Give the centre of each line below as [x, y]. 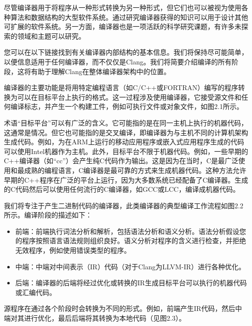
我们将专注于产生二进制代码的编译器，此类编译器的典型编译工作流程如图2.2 [124, 205]
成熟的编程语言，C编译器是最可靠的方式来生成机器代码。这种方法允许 [135, 170]
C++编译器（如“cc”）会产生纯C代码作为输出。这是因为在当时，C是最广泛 [121, 161]
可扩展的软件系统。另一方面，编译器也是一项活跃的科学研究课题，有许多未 [123, 26]
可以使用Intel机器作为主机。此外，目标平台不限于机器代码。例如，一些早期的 [126, 151]
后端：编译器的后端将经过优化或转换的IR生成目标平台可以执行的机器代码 [131, 283]
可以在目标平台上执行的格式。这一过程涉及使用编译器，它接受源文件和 [129, 97]
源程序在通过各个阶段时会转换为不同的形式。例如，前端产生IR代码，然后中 [123, 308]
